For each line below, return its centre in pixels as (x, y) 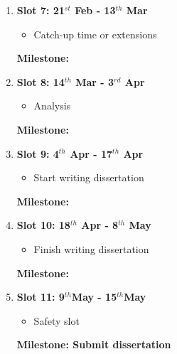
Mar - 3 (95, 81)
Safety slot (57, 320)
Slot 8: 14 (41, 81)
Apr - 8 (100, 225)
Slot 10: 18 (43, 225)
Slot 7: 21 (41, 10)
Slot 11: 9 (41, 297)
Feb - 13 (95, 10)
